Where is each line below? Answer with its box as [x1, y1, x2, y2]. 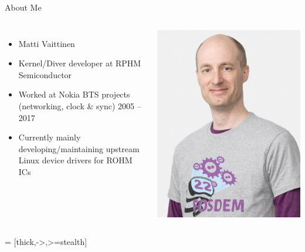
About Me [5, 1, 42, 13]
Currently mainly [18, 131, 81, 143]
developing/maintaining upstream [18, 142, 140, 154]
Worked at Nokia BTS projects [18, 88, 130, 100]
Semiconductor [18, 68, 72, 80]
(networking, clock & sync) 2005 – [18, 99, 141, 112]
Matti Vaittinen [18, 37, 75, 49]
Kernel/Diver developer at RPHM [18, 57, 141, 69]
